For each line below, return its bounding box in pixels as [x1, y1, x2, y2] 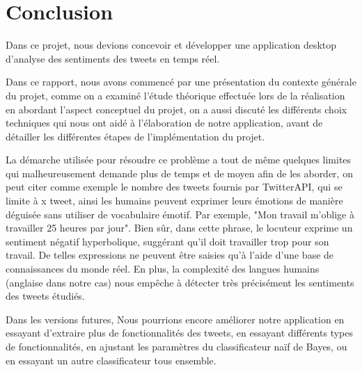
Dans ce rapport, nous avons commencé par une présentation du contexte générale [6, 74, 356, 89]
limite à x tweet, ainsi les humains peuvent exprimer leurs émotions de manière [6, 193, 343, 208]
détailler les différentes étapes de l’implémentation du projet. [6, 129, 265, 143]
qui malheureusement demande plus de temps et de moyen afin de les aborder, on [6, 165, 353, 180]
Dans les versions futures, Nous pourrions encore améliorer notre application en [6, 312, 345, 326]
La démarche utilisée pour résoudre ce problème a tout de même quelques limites [6, 152, 352, 167]
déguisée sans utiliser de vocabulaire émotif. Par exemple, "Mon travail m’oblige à [6, 207, 354, 221]
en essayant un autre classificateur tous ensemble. [6, 353, 217, 367]
